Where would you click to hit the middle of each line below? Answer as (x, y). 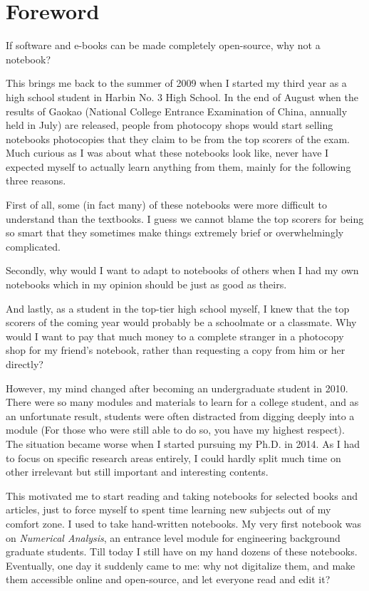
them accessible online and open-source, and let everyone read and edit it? (168, 579)
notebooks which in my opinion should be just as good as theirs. (146, 284)
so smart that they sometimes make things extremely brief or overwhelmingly (175, 232)
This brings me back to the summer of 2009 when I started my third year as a (176, 83)
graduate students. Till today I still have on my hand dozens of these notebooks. (182, 551)
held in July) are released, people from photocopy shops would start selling (170, 125)
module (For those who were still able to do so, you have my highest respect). (175, 430)
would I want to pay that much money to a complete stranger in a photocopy (175, 336)
